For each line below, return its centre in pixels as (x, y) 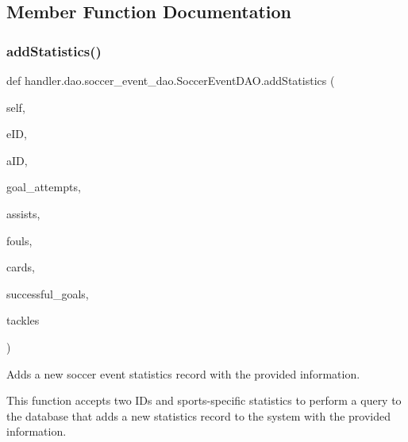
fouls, (19, 240)
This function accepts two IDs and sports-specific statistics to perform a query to (204, 400)
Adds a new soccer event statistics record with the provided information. (183, 373)
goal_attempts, (44, 187)
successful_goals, (48, 293)
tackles (23, 320)
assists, (23, 213)
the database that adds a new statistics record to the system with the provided (199, 415)
